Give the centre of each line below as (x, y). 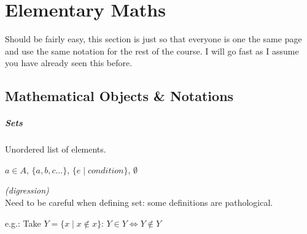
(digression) (27, 190)
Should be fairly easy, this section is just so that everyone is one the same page (153, 39)
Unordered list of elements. (56, 149)
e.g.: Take (23, 223)
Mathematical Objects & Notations (119, 96)
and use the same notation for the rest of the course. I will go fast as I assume (152, 51)
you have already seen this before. (69, 63)
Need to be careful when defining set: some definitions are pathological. (139, 202)
